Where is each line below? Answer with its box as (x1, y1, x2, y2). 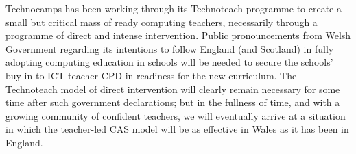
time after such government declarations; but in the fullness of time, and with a (5, 95, 340, 110)
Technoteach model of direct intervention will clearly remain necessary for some (5, 81, 340, 96)
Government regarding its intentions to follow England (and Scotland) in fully (5, 41, 334, 55)
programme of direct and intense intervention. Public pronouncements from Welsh (5, 28, 351, 42)
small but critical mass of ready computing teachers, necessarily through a (5, 14, 318, 29)
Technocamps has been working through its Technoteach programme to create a (5, 1, 342, 15)
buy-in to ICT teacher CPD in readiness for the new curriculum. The (5, 68, 297, 82)
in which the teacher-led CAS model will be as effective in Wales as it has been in (5, 122, 349, 136)
